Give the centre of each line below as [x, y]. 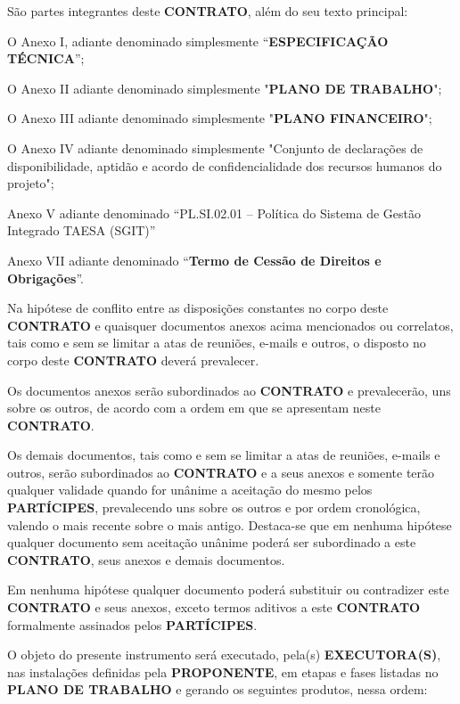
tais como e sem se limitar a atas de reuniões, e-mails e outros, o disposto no [217, 343]
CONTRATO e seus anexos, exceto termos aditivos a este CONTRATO [214, 607]
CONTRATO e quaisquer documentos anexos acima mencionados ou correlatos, [230, 325]
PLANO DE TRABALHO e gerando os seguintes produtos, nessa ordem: [218, 689]
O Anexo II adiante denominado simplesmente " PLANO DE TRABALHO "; [225, 88]
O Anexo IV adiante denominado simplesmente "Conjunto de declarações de [215, 147]
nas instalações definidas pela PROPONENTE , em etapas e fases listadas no [223, 671]
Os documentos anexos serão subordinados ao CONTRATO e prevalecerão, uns [229, 390]
